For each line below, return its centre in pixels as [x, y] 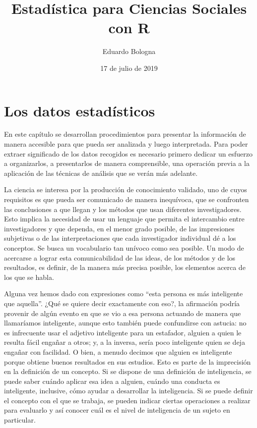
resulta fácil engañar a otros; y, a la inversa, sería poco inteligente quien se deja [125, 342]
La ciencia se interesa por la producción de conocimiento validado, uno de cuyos [126, 189]
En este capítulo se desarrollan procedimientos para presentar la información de [125, 134]
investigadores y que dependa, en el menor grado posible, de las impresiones [119, 228]
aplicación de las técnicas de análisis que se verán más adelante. [101, 173]
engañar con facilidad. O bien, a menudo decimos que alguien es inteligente [118, 351]
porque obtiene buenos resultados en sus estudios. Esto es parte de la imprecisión [128, 361]
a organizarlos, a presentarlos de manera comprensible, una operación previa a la [127, 163]
